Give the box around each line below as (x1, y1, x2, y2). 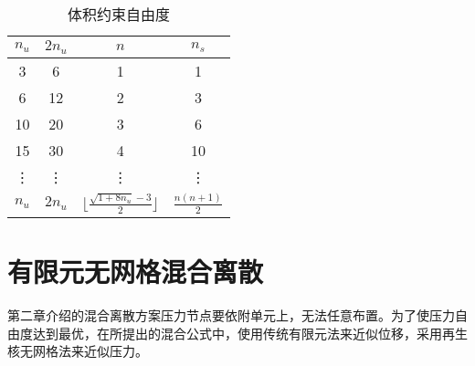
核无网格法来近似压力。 (7, 341, 148, 361)
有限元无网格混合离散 (7, 253, 264, 290)
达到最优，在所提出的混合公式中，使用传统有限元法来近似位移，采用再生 (32, 323, 468, 342)
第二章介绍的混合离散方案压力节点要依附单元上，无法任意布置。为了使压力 (7, 305, 455, 324)
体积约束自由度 (67, 4, 170, 25)
